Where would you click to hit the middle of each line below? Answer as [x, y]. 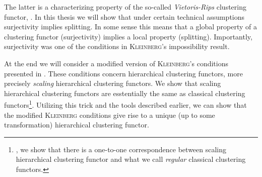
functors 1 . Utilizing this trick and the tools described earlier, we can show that [125, 104]
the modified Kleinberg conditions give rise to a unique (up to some [110, 115]
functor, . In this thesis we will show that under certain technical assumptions [124, 16]
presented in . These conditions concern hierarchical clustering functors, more [123, 73]
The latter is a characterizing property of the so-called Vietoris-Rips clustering [125, 7]
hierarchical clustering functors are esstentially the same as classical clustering [125, 93]
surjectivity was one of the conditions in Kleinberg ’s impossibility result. [117, 46]
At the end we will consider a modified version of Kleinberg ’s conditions [116, 63]
